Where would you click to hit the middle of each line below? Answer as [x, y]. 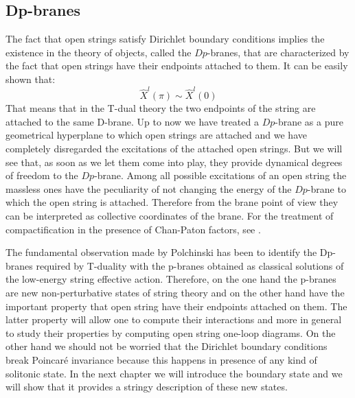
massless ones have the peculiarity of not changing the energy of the [149, 188]
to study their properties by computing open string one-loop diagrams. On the [171, 332]
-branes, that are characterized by [278, 52]
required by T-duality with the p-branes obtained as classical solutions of [190, 265]
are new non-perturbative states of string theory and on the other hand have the [175, 293]
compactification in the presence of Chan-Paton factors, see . [133, 229]
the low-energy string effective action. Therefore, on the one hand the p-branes [171, 279]
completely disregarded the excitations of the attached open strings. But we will [174, 149]
